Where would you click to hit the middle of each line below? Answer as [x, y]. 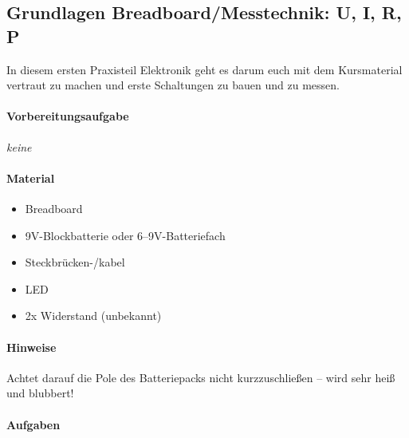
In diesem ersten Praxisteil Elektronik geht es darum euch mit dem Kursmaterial [204, 69]
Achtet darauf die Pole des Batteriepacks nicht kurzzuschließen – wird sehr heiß [201, 377]
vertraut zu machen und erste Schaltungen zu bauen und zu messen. [173, 85]
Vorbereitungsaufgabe [68, 116]
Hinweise [31, 347]
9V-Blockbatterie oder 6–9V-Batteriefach [125, 235]
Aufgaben [33, 424]
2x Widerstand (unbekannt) [93, 316]
